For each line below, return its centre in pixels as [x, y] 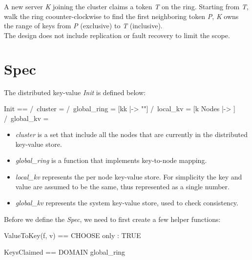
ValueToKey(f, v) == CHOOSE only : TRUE [73, 235]
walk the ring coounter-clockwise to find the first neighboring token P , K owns [121, 16]
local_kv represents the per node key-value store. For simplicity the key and [129, 177]
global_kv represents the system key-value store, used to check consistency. [127, 203]
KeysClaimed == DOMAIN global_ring [65, 252]
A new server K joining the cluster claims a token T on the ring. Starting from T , [126, 6]
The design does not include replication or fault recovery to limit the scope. [117, 35]
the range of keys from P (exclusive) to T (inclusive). [83, 26]
